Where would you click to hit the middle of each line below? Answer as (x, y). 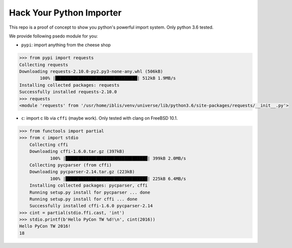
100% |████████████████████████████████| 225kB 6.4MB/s (118, 178)
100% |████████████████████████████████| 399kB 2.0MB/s (118, 158)
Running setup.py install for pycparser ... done (90, 192)
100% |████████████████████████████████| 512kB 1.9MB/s (108, 78)
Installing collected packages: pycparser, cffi (89, 186)
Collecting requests (44, 65)
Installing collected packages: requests (69, 85)
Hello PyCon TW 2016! (45, 226)
